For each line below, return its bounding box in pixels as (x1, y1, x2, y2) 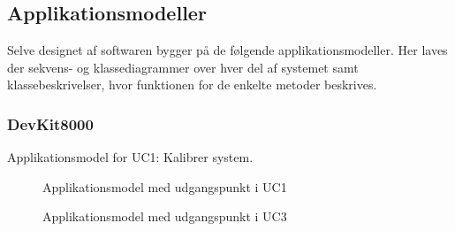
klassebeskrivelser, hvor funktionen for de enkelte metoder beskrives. (7, 75, 377, 94)
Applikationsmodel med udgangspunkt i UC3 (42, 207, 287, 226)
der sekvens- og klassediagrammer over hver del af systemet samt (7, 58, 359, 76)
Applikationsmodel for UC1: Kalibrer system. (7, 148, 254, 166)
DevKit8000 (7, 112, 94, 135)
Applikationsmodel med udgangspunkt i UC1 (42, 177, 287, 196)
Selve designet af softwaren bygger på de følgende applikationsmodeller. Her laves (7, 41, 448, 59)
